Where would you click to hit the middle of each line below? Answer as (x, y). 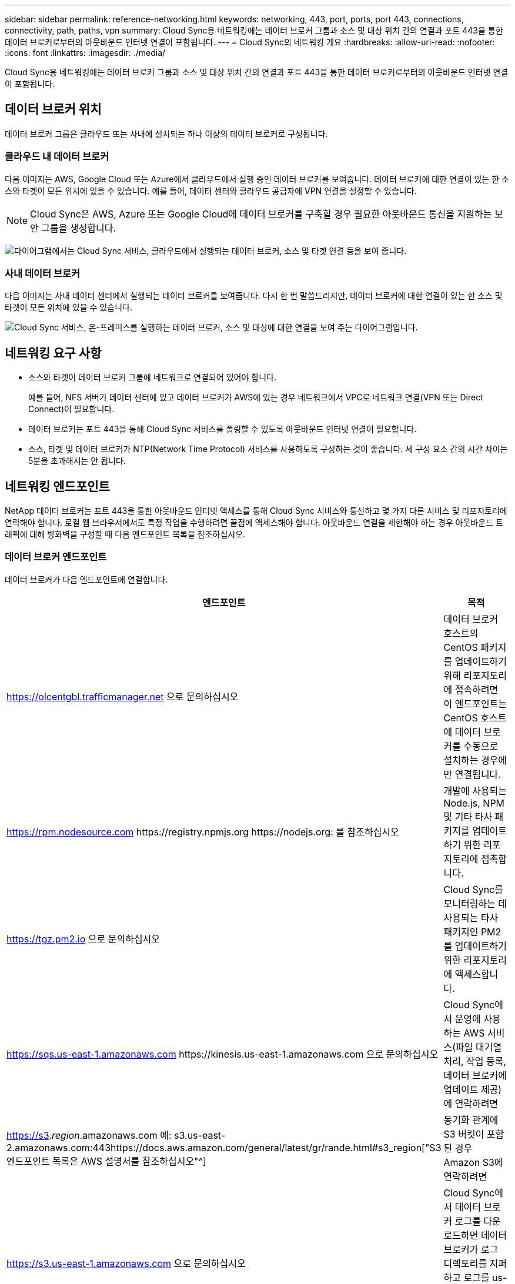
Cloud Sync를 (474, 889)
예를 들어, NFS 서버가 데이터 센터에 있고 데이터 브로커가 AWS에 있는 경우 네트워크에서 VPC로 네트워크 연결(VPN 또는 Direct (256, 397)
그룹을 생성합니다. (79, 228)
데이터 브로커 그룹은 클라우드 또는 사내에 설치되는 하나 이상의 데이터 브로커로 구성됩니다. (166, 133)
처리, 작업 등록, (475, 1061)
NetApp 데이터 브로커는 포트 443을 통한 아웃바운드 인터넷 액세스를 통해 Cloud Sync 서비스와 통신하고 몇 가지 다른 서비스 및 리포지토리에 (256, 511)
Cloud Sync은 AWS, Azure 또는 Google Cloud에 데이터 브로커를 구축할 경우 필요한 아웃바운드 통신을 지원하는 (261, 214)
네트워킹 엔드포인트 (57, 486)
